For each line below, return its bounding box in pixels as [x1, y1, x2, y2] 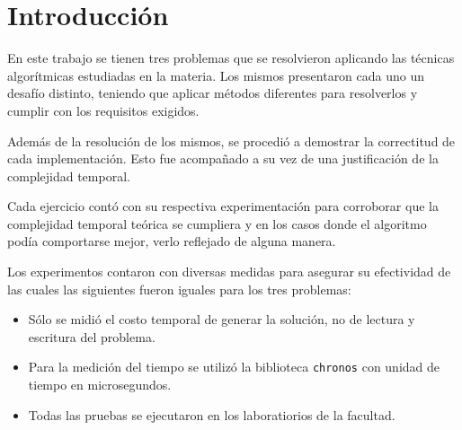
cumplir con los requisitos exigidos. [7, 101, 200, 119]
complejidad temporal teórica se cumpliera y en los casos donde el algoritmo [7, 214, 427, 233]
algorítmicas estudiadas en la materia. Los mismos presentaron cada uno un [7, 66, 425, 84]
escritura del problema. [28, 327, 155, 346]
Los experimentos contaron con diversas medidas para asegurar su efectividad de [7, 262, 451, 281]
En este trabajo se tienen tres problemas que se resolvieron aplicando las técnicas [7, 48, 455, 67]
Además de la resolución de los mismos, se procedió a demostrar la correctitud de [7, 131, 456, 150]
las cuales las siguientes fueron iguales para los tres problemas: [7, 279, 351, 298]
